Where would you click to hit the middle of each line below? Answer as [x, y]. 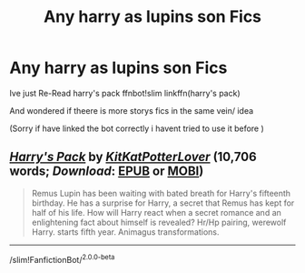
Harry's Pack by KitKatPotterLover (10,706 [133, 157]
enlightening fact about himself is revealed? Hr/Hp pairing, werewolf [159, 222]
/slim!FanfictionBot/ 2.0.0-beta [62, 258]
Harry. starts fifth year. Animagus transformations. [125, 232]
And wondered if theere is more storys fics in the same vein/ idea [132, 110]
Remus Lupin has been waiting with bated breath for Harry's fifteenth [161, 193]
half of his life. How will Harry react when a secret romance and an [156, 212]
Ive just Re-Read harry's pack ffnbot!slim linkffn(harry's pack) [125, 93]
